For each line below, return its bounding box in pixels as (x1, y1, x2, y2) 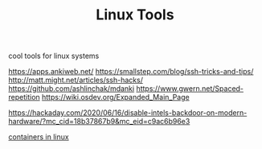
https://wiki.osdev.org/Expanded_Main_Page (41, 93, 190, 102)
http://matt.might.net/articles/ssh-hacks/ (8, 75, 143, 85)
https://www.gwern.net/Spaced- (136, 84, 244, 93)
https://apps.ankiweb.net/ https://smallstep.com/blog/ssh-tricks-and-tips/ (8, 67, 254, 77)
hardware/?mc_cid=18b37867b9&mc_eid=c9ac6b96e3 (8, 117, 190, 126)
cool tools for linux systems (8, 51, 100, 61)
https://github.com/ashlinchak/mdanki (8, 84, 135, 93)
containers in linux (8, 132, 70, 142)
